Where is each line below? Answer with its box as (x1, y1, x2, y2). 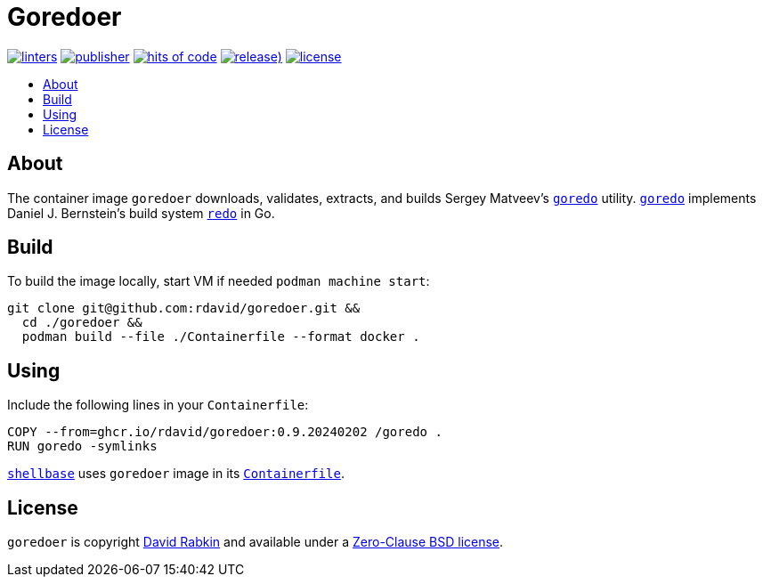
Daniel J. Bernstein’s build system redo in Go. (7, 205, 275, 221)
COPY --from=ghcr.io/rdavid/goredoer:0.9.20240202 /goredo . (7, 425, 442, 440)
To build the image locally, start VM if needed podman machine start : (7, 273, 430, 289)
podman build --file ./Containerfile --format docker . (21, 329, 420, 345)
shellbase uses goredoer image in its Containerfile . (7, 466, 345, 482)
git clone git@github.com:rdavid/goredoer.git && (7, 301, 361, 316)
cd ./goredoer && (21, 315, 142, 330)
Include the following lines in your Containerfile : (7, 397, 309, 413)
